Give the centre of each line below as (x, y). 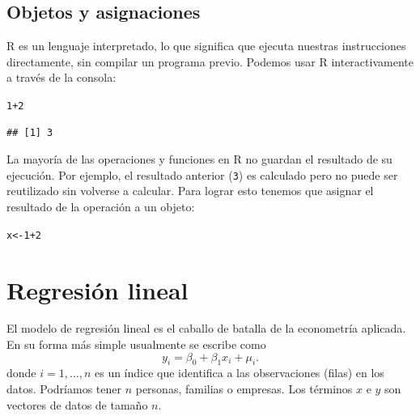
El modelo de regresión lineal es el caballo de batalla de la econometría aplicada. (206, 328)
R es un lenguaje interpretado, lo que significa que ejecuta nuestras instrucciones (206, 46)
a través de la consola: (62, 77)
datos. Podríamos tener (64, 389)
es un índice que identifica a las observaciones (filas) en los (239, 373)
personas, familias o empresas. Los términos (244, 389)
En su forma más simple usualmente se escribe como (136, 344)
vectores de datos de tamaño (77, 404)
